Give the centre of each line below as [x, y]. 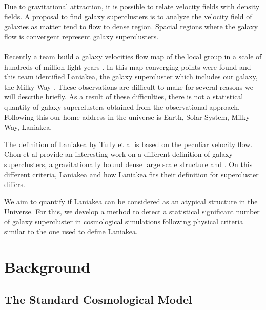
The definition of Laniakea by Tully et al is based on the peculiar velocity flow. [128, 144]
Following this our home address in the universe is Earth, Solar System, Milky [127, 117]
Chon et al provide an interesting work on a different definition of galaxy [118, 154]
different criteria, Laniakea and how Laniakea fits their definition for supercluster [131, 174]
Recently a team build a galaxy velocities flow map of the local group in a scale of [133, 56]
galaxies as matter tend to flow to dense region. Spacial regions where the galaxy [131, 26]
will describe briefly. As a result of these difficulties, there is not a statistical [124, 97]
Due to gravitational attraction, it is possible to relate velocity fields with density [132, 6]
